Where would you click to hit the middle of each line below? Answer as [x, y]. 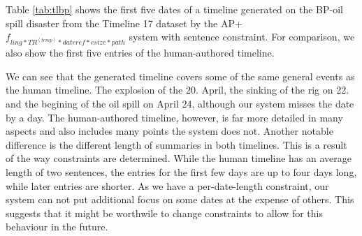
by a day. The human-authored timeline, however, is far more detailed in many [174, 117]
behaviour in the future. [57, 227]
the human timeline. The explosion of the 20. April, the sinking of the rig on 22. [178, 90]
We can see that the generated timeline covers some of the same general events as [180, 76]
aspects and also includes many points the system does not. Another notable [169, 131]
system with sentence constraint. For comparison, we [242, 37]
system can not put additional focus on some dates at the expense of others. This [180, 199]
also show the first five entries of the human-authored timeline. [140, 53]
